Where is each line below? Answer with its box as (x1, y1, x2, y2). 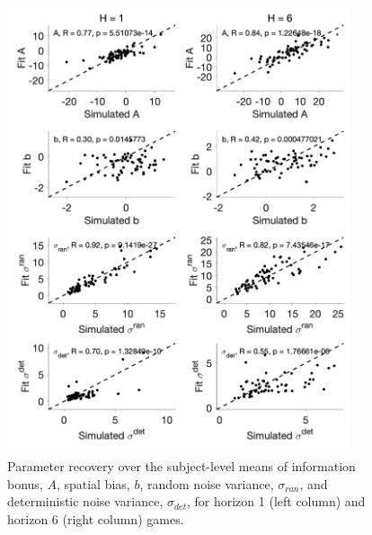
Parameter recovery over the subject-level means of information (7, 457, 356, 476)
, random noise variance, (139, 474, 274, 493)
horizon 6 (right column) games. (7, 509, 184, 528)
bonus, (7, 474, 43, 493)
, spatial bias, (56, 474, 130, 493)
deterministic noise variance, (7, 492, 164, 511)
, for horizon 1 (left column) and (186, 492, 366, 511)
